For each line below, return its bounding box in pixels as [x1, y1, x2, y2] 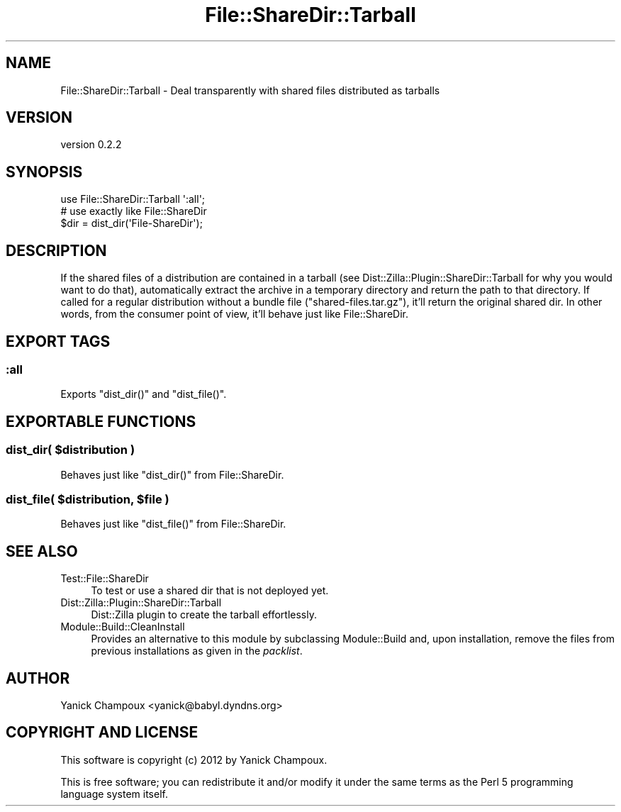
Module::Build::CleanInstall [60, 621, 185, 633]
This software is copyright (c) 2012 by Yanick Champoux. [60, 753, 328, 766]
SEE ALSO [6, 542, 78, 560]
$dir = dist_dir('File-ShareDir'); [60, 217, 203, 230]
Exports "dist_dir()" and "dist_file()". [60, 388, 227, 401]
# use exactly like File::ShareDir [60, 205, 207, 218]
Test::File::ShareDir [60, 572, 149, 585]
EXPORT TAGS [6, 332, 111, 350]
